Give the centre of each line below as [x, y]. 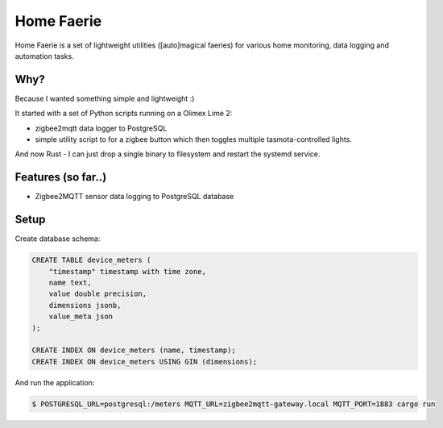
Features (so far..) [61, 177]
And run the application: [55, 382]
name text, [70, 283]
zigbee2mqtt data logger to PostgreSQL [101, 128]
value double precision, [98, 294]
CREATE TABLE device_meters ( [91, 260]
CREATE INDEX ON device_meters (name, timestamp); [134, 350]
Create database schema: [58, 239]
